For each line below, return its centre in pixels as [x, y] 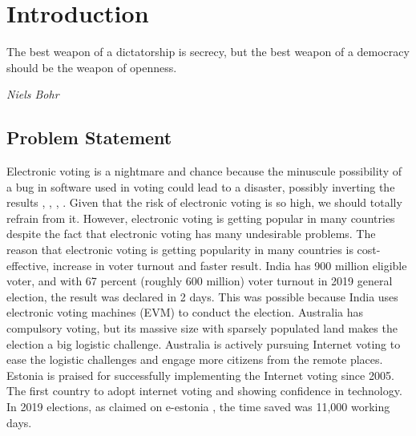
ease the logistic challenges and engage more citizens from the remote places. [195, 359]
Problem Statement [89, 137]
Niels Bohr [33, 94]
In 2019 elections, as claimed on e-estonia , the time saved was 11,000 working [198, 407]
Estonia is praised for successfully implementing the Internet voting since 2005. [200, 375]
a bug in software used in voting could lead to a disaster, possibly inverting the [201, 186]
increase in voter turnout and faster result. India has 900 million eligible [230, 265]
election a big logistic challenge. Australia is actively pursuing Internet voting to [204, 343]
